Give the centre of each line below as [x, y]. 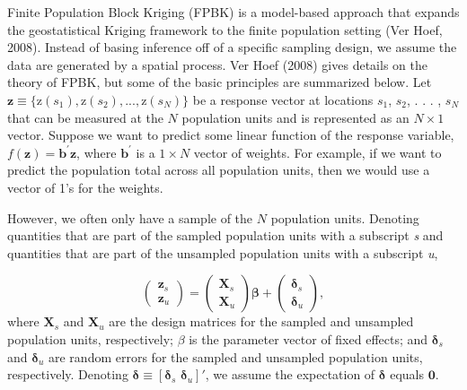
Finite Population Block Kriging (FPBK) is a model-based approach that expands [233, 12]
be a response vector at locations [283, 99]
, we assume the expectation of [290, 374]
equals [407, 374]
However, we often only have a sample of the [130, 217]
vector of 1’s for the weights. [85, 187]
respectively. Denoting [68, 374]
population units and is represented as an [295, 117]
